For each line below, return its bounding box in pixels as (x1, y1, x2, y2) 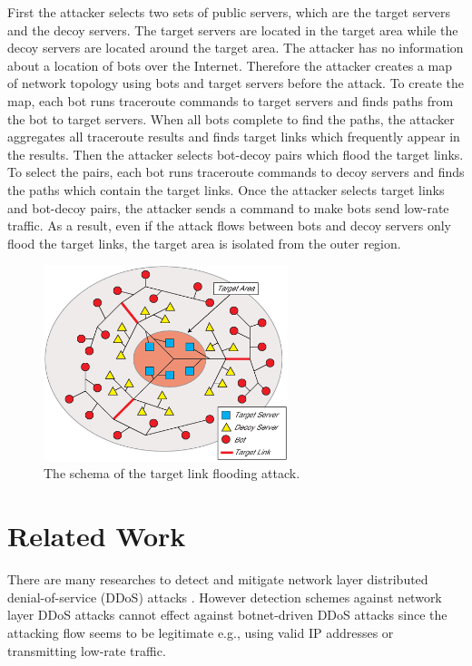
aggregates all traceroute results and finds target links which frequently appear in (7, 127, 460, 146)
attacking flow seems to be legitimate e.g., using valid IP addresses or (7, 622, 394, 642)
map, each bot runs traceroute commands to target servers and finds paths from (7, 91, 454, 110)
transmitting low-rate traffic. (7, 641, 166, 660)
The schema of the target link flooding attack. (44, 464, 300, 483)
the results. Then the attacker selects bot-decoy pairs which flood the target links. (7, 144, 464, 163)
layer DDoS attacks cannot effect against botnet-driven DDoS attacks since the (7, 605, 447, 624)
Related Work (7, 517, 186, 554)
